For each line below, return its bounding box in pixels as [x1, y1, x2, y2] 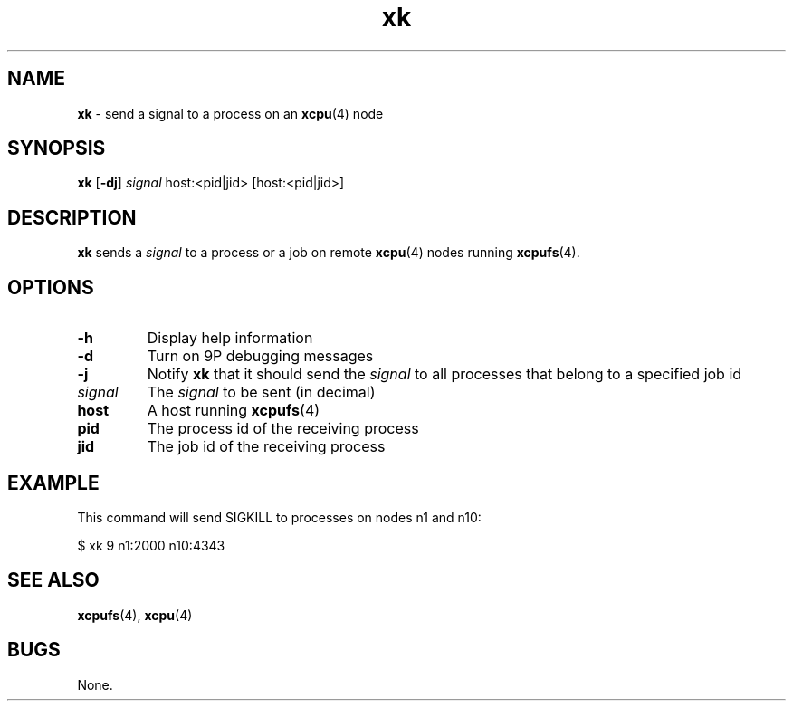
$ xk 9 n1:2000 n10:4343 [77, 537, 225, 553]
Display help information [147, 329, 313, 348]
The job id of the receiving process [147, 437, 386, 456]
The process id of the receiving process [147, 419, 419, 438]
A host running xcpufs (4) [147, 401, 320, 420]
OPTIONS [7, 275, 94, 299]
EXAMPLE [7, 471, 100, 494]
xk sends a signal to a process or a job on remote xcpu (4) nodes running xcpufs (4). [77, 244, 580, 261]
